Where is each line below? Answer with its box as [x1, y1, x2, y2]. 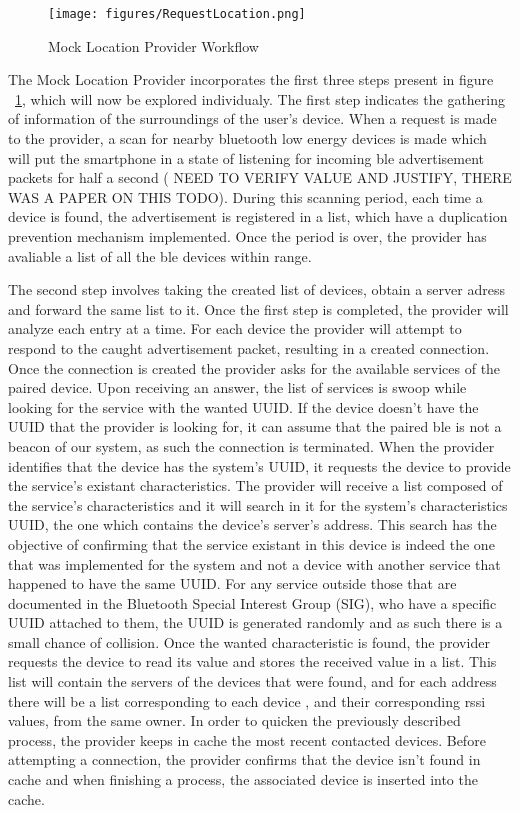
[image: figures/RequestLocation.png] [48, 7, 306, 21]
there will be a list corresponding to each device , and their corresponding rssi [8, 690, 486, 711]
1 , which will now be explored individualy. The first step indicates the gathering [15, 88, 505, 109]
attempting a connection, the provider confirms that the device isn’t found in [8, 749, 481, 770]
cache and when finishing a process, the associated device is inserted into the [8, 769, 478, 790]
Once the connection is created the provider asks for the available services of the [8, 357, 501, 378]
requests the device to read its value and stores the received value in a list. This [8, 651, 497, 672]
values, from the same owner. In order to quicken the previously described [8, 710, 461, 731]
